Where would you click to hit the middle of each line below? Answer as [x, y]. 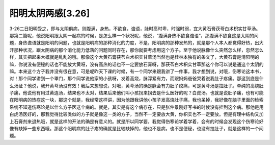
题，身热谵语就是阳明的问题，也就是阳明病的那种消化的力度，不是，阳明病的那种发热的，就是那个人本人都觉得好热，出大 [136, 43]
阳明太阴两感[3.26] [50, 13]
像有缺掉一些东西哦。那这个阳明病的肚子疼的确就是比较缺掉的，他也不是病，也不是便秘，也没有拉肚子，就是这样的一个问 [136, 129]
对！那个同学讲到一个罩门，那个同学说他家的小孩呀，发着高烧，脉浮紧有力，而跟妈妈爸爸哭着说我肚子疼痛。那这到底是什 [136, 79]
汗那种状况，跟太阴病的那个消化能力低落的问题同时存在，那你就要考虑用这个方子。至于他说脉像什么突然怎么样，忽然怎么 [136, 50]
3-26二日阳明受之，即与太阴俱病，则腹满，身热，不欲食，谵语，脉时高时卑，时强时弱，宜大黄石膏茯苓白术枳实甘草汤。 [135, 29]
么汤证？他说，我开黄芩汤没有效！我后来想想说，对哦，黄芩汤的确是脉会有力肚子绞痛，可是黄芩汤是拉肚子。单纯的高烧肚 [136, 86]
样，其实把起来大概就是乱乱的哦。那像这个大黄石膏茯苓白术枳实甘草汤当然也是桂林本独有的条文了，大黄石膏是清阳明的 [134, 57]
